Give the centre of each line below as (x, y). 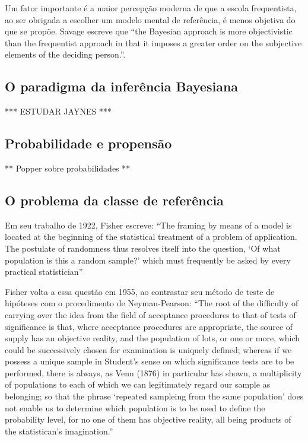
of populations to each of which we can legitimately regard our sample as (138, 384)
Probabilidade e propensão (88, 143)
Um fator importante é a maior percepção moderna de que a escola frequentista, (151, 8)
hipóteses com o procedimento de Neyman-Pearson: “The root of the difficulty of (152, 303)
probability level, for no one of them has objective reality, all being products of (148, 419)
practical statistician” (44, 272)
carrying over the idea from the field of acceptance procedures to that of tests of (150, 314)
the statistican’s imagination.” (59, 431)
